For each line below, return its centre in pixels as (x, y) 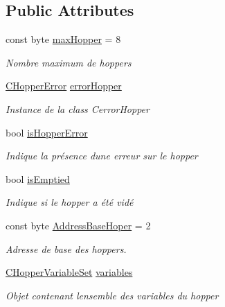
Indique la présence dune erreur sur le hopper (102, 156)
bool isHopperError (47, 132)
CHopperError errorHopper (64, 86)
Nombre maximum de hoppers (69, 62)
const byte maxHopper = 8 (63, 39)
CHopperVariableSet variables (69, 272)
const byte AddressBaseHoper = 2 (78, 225)
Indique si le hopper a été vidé (70, 202)
